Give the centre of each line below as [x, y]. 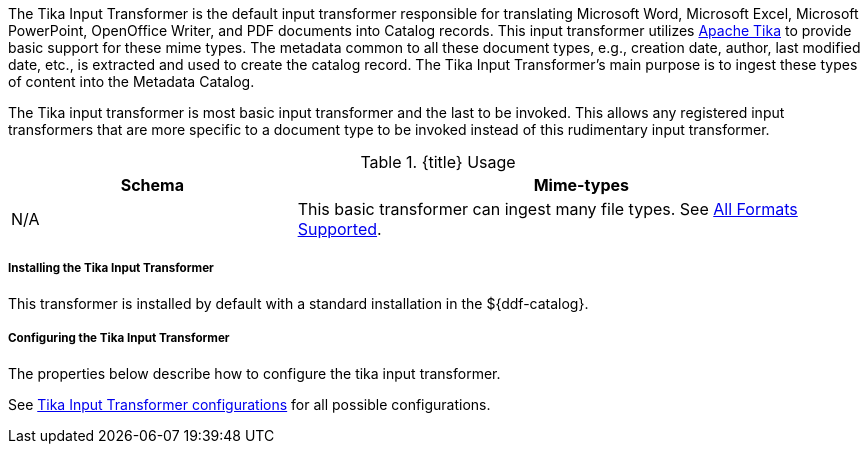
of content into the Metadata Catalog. [131, 81]
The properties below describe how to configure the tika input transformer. [254, 373]
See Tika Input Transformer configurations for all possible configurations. [249, 404]
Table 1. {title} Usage [438, 162]
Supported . [339, 229]
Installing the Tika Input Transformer [111, 268]
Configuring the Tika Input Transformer [119, 338]
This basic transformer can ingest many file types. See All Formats [547, 209]
